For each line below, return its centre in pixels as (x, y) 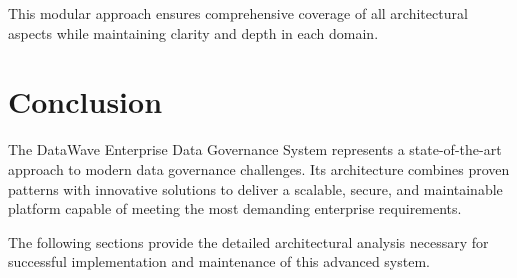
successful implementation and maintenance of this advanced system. (219, 261)
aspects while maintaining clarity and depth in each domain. (193, 32)
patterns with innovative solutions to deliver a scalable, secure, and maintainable (255, 188)
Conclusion (85, 101)
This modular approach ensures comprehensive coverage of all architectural (238, 13)
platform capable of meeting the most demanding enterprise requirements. (235, 208)
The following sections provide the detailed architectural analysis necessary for (248, 241)
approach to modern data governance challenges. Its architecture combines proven (259, 168)
